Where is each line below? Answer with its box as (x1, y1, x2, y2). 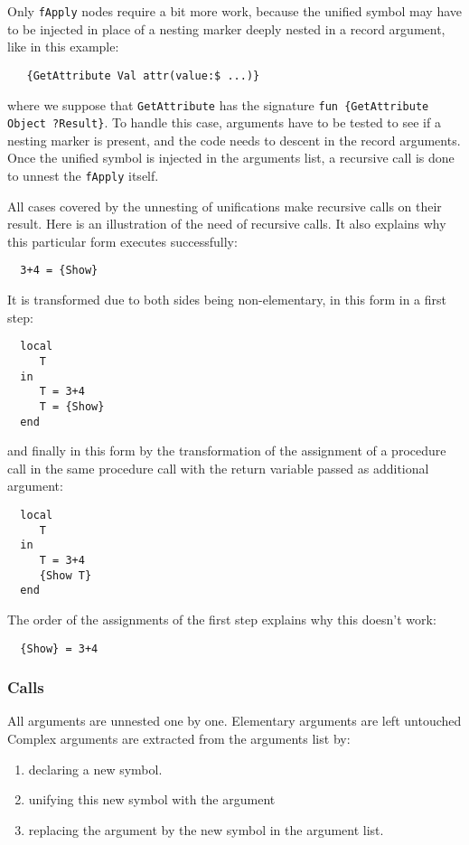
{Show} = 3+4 (20, 642, 98, 655)
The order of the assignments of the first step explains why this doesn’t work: (7, 609, 436, 628)
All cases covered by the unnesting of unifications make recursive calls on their (7, 196, 442, 215)
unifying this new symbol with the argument (28, 790, 276, 809)
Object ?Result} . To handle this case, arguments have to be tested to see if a (7, 113, 441, 132)
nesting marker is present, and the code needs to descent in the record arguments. (7, 130, 461, 149)
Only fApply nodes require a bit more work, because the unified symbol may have (7, 2, 462, 20)
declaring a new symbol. (28, 759, 163, 778)
